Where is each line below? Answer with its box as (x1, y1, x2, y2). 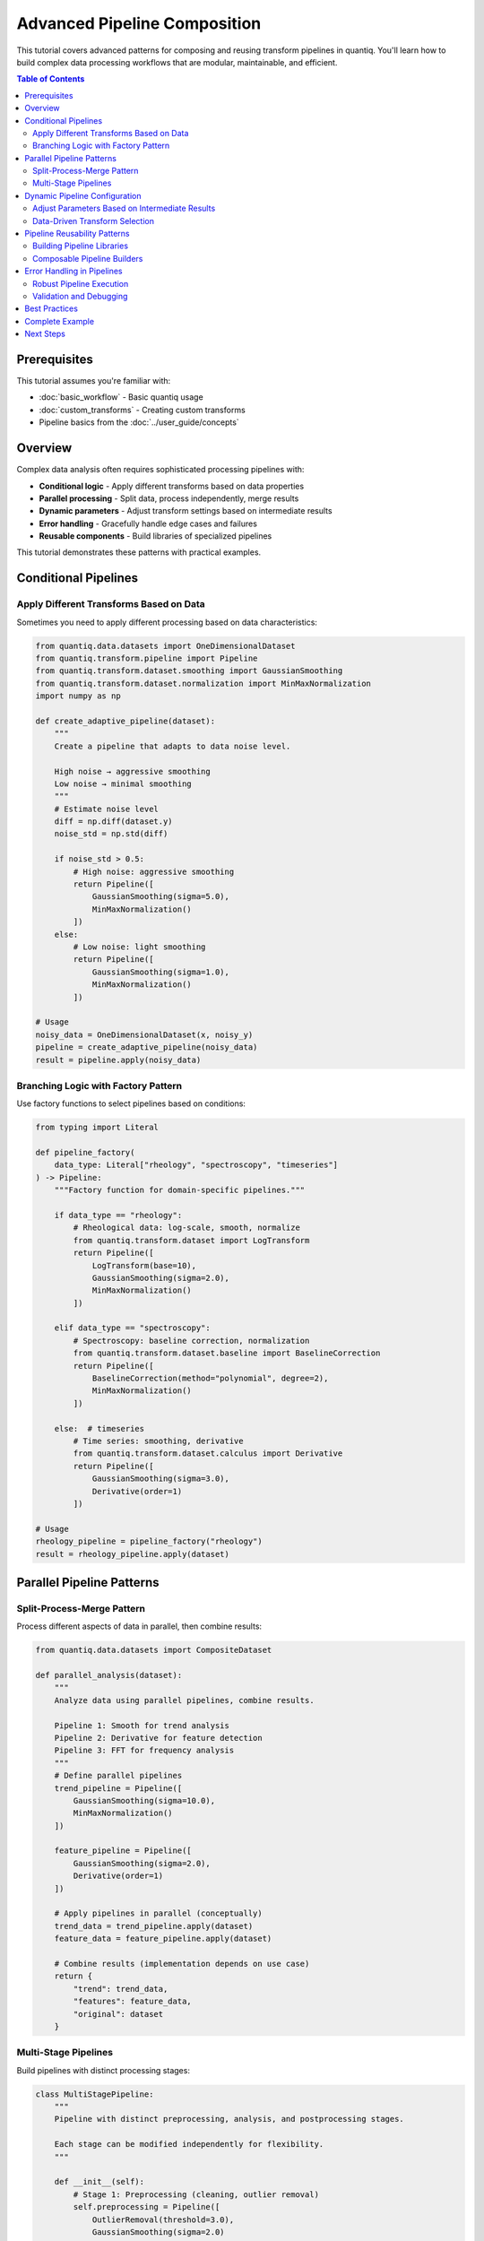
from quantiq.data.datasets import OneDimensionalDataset (35, 641, 296, 651)
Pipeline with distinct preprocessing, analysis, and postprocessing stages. (54, 2114, 405, 2124)
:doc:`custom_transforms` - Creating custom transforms (39, 404, 246, 415)
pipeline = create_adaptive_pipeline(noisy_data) (35, 1043, 258, 1052)
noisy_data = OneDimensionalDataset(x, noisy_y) (35, 1029, 254, 1040)
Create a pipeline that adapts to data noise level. (54, 740, 291, 751)
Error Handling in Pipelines (24, 265, 123, 277)
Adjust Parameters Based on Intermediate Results (32, 203, 216, 214)
